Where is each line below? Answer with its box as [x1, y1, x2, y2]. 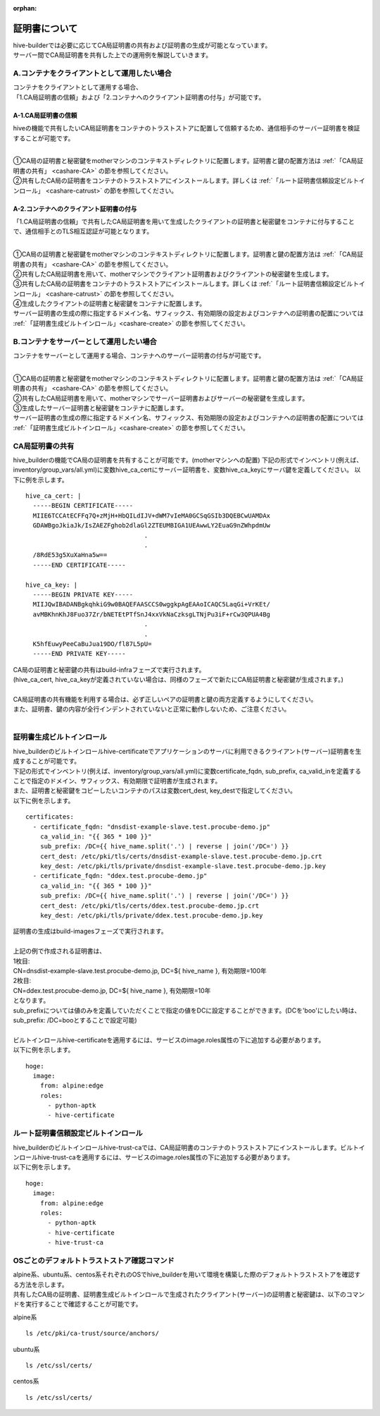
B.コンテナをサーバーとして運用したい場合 [13, 336, 158, 346]
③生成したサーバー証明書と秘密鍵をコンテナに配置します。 [13, 403, 188, 412]
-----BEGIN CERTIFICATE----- [32, 501, 134, 510]
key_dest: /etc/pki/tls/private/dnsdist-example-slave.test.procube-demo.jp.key [39, 862, 327, 870]
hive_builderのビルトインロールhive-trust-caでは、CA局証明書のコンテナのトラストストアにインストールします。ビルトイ [13, 1143, 365, 1152]
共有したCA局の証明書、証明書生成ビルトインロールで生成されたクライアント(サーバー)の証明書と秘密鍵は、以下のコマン [13, 1290, 365, 1299]
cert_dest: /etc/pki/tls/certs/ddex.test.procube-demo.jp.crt [39, 901, 260, 910]
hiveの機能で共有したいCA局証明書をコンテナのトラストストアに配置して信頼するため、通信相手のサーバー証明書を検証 [13, 124, 360, 133]
